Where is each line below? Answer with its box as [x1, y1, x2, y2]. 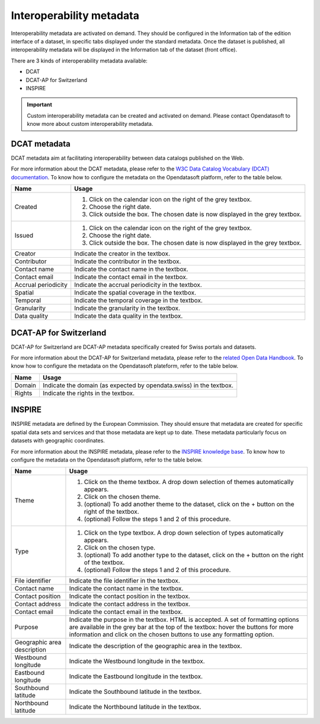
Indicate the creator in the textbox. [74, 249, 171, 258]
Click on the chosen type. [84, 543, 156, 552]
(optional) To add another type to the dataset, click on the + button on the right [84, 551, 304, 559]
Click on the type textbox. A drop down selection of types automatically [84, 529, 284, 537]
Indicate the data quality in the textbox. [74, 312, 183, 320]
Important [27, 101, 53, 108]
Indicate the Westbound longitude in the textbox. [69, 657, 205, 665]
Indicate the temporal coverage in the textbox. [74, 296, 203, 305]
